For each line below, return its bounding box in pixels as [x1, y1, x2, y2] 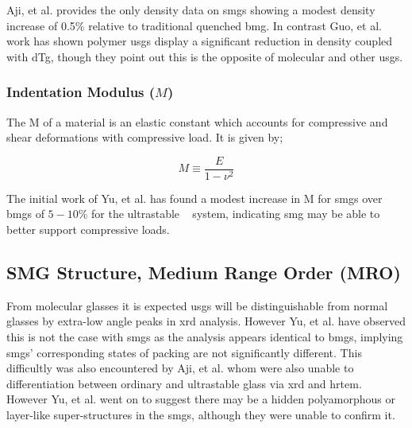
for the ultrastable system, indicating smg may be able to [91, 205, 380, 222]
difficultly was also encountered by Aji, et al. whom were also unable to [6, 360, 354, 376]
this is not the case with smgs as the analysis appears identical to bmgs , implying [6, 329, 403, 345]
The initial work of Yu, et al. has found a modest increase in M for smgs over [6, 189, 383, 206]
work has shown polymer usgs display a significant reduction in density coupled [6, 33, 393, 49]
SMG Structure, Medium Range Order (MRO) [6, 260, 401, 285]
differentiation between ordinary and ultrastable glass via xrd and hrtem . [6, 375, 362, 391]
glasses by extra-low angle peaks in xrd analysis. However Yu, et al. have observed [6, 313, 406, 329]
